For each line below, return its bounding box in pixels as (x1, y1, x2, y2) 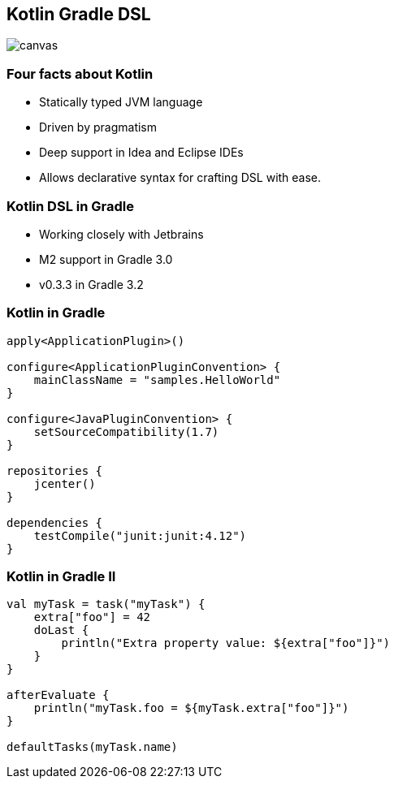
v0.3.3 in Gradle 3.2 (39, 277, 144, 291)
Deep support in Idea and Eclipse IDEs (39, 145, 244, 160)
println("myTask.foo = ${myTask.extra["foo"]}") (33, 701, 349, 715)
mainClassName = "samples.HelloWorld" (33, 373, 281, 386)
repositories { (6, 464, 103, 477)
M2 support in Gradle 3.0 (39, 252, 173, 266)
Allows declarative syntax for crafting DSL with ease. (39, 170, 322, 185)
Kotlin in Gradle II (6, 568, 116, 585)
